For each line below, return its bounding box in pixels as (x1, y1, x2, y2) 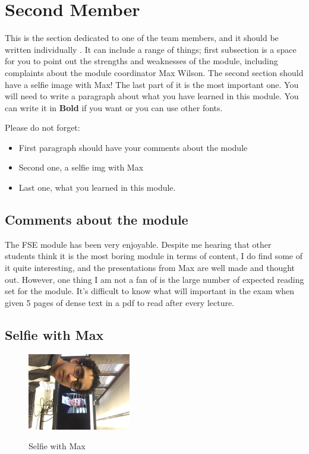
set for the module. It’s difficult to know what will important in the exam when (5, 285, 295, 297)
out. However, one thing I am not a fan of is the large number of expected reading (5, 273, 304, 285)
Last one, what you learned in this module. (18, 181, 176, 194)
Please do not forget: (5, 121, 80, 134)
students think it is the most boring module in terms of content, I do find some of (5, 250, 303, 262)
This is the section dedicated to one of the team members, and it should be (5, 31, 279, 44)
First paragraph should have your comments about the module (18, 141, 248, 153)
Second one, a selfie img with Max (18, 161, 144, 174)
